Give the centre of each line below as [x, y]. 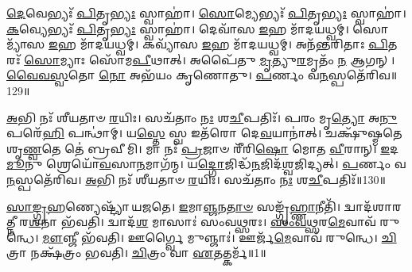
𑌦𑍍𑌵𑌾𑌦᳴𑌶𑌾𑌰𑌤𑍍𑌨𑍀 [373, 206]
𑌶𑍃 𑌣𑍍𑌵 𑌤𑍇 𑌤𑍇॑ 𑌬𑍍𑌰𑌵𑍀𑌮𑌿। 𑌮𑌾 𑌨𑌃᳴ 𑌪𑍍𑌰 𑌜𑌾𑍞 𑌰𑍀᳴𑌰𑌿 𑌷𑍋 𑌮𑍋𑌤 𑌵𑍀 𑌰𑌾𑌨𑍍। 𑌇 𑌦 [203, 148]
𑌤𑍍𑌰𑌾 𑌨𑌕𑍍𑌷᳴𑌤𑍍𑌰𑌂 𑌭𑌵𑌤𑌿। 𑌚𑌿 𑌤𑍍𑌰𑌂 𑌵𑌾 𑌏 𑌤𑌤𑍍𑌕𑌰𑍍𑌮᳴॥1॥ [136, 253]
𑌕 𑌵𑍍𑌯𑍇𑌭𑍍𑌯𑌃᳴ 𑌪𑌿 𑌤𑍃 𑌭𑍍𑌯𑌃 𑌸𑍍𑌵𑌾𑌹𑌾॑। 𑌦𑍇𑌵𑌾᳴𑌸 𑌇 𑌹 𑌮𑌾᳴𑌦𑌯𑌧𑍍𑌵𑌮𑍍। [178, 28]
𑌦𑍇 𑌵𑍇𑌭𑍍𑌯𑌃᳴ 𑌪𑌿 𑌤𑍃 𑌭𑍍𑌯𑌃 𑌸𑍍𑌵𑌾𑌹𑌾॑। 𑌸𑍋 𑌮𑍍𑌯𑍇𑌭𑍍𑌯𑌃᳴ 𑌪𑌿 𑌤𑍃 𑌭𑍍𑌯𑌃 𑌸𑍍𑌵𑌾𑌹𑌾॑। [206, 13]
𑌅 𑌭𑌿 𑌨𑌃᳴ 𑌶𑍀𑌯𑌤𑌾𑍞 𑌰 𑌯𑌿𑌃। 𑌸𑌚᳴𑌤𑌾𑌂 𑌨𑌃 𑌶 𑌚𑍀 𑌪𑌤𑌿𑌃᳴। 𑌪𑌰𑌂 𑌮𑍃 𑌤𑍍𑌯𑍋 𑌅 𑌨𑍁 [202, 117]
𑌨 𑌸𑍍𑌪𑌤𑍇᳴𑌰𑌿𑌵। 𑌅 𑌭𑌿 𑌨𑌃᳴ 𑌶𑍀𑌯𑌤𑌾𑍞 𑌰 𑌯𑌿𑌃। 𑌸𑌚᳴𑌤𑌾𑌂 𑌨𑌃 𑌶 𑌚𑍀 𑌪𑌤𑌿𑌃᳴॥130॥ [196, 179]
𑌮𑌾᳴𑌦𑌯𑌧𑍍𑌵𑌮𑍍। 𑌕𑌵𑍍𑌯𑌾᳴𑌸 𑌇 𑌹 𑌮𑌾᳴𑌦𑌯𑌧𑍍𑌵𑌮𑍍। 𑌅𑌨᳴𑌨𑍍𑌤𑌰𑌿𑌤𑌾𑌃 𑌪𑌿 [234, 44]
